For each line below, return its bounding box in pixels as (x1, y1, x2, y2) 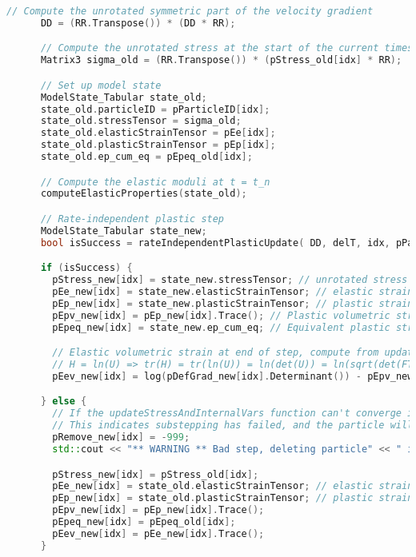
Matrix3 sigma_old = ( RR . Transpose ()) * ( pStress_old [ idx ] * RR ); (40, 54, 402, 66)
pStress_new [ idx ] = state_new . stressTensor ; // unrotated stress (52, 274, 408, 286)
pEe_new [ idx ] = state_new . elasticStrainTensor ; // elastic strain (52, 286, 414, 298)
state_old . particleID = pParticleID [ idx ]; (40, 103, 270, 115)
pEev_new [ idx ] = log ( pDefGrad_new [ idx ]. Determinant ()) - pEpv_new (52, 370, 414, 382)
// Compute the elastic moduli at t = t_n (40, 176, 270, 188)
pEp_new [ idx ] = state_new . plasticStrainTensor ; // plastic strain (52, 297, 414, 309)
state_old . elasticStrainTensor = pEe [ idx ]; (40, 127, 276, 139)
